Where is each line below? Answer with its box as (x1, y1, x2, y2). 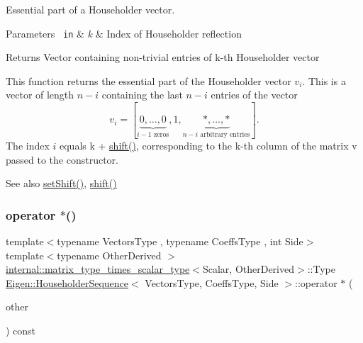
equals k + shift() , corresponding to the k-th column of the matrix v (60, 137, 357, 152)
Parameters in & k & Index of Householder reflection (6, 26, 242, 40)
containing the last (101, 87, 183, 102)
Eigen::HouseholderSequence (6, 275, 128, 290)
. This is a (302, 73, 346, 88)
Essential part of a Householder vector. (6, 2, 175, 16)
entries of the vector (211, 87, 298, 102)
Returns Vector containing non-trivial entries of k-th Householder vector (6, 50, 320, 64)
